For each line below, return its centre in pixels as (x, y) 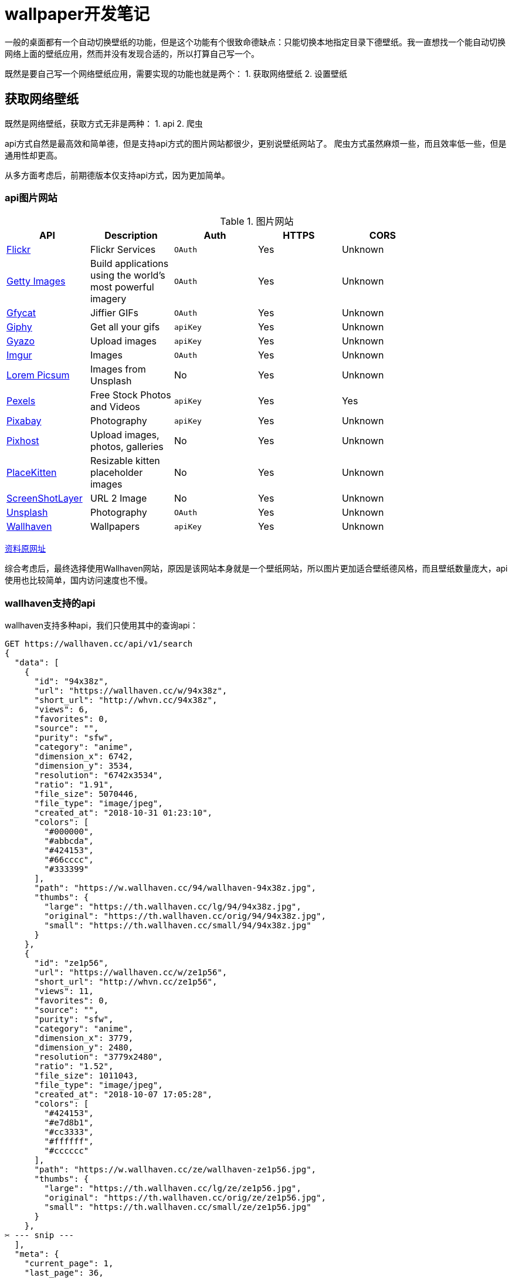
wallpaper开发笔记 (77, 14)
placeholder (116, 473)
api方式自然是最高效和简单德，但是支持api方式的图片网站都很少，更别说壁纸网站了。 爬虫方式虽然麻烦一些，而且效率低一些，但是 (256, 143)
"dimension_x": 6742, (84, 757)
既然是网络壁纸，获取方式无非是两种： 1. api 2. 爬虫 (104, 123)
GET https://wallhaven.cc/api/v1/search (99, 644)
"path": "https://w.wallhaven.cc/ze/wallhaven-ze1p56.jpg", (175, 1170)
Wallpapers (115, 527)
